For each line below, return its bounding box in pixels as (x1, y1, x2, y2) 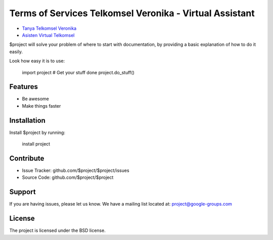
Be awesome (22, 96, 49, 102)
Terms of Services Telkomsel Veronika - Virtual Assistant (9, 8, 255, 19)
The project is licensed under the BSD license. (9, 227, 106, 233)
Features (9, 82, 38, 91)
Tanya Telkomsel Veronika (22, 25, 77, 31)
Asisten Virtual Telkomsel (22, 32, 75, 38)
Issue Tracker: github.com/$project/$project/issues (22, 167, 129, 173)
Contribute (9, 154, 44, 163)
